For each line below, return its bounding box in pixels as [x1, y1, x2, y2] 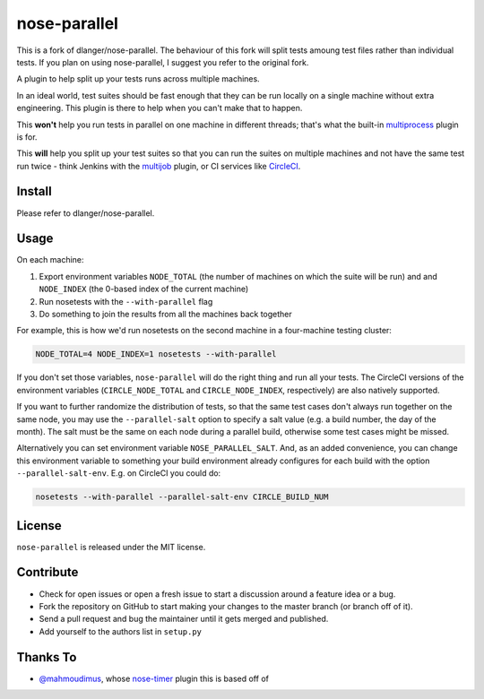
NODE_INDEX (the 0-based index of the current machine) [39, 283, 249, 295]
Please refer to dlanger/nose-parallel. [16, 207, 155, 219]
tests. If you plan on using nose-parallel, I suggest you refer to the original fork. [16, 56, 309, 67]
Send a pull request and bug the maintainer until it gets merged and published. [39, 614, 329, 625]
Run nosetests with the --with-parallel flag [39, 296, 213, 306]
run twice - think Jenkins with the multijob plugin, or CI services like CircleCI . [16, 160, 301, 171]
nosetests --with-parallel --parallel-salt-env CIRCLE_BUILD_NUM [35, 492, 329, 502]
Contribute [16, 565, 79, 580]
